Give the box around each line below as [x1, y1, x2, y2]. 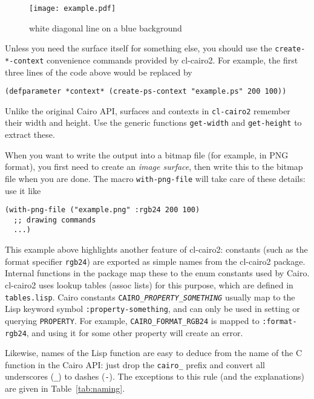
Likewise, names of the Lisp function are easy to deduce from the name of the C [5, 346, 303, 359]
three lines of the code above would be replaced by [5, 65, 192, 78]
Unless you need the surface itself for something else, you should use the [5, 42, 272, 54]
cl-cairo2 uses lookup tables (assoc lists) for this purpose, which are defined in [5, 278, 293, 291]
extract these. [5, 128, 55, 141]
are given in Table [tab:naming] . [5, 382, 125, 395]
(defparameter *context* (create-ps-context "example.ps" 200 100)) [5, 87, 287, 96]
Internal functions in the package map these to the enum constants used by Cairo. [5, 267, 310, 279]
